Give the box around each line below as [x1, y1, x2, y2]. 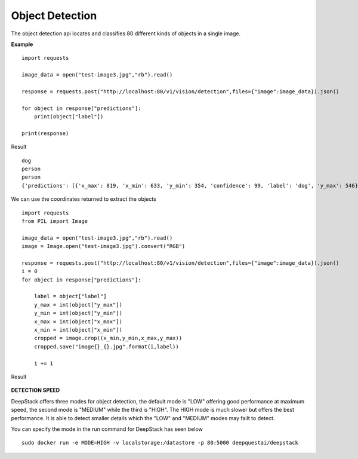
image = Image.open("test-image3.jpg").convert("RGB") [21, 243, 186, 250]
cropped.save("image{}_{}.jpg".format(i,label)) [33, 343, 179, 350]
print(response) [21, 130, 69, 137]
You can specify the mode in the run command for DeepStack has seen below [11, 425, 203, 433]
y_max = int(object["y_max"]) [33, 301, 122, 308]
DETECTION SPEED [11, 387, 60, 394]
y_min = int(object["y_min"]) [33, 310, 122, 317]
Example [11, 41, 33, 48]
